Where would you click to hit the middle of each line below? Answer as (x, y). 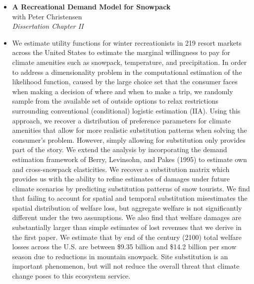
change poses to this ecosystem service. (71, 276)
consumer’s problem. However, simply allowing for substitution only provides (129, 140)
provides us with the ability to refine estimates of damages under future (121, 179)
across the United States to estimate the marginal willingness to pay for (121, 52)
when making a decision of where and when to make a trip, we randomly (123, 91)
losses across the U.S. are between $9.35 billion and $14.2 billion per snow (124, 247)
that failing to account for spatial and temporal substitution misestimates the (130, 198)
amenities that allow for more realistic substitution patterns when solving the (129, 130)
